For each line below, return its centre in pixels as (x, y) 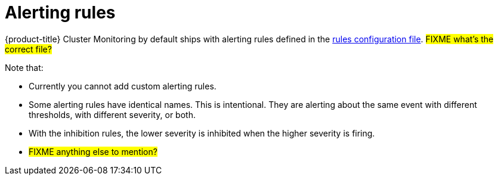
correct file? (28, 49)
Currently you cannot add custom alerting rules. (123, 86)
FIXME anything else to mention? (93, 151)
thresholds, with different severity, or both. (112, 114)
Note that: (24, 67)
